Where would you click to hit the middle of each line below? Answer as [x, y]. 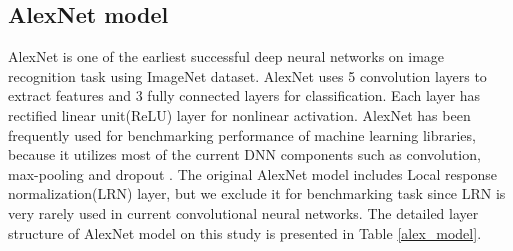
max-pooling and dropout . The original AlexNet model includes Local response [253, 173]
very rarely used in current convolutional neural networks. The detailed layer [243, 212]
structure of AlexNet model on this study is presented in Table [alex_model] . [245, 232]
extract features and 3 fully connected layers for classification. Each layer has [244, 95]
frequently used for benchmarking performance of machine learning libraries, [242, 134]
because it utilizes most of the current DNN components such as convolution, [244, 154]
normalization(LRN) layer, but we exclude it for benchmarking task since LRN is [257, 193]
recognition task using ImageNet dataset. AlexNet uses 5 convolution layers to [247, 75]
